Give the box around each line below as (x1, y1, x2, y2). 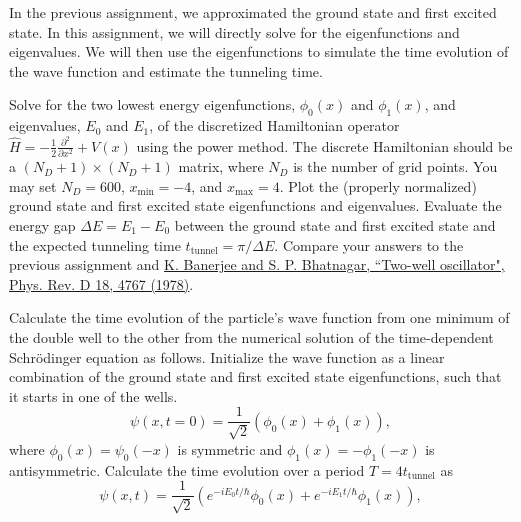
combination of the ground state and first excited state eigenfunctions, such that (9, 366, 502, 387)
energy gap (9, 214, 76, 235)
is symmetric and (177, 438, 283, 459)
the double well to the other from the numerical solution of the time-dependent (9, 326, 494, 347)
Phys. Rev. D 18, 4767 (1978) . (9, 273, 194, 294)
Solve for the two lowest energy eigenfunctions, (9, 94, 296, 115)
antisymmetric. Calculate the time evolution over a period (9, 459, 365, 480)
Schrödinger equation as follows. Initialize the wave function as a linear (9, 346, 445, 367)
